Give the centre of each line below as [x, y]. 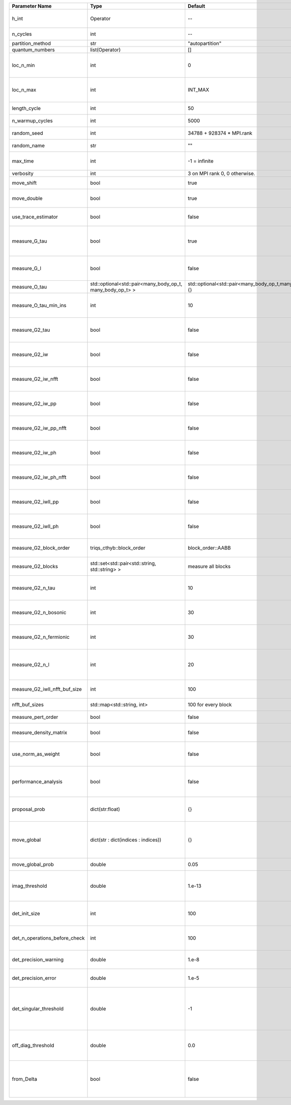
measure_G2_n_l [31, 665]
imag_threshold [29, 886]
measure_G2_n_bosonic [39, 613]
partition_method [31, 43]
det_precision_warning [38, 959]
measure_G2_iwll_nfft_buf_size [47, 689]
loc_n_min [23, 65]
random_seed [27, 133]
